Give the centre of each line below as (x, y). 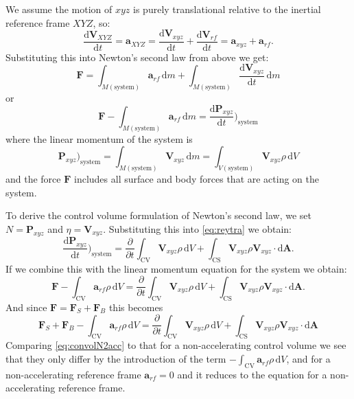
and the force (33, 179)
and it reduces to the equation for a (252, 374)
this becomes (136, 307)
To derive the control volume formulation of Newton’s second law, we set (158, 215)
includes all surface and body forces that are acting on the (197, 179)
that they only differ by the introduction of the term (116, 359)
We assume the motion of (59, 9)
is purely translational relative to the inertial (227, 9)
